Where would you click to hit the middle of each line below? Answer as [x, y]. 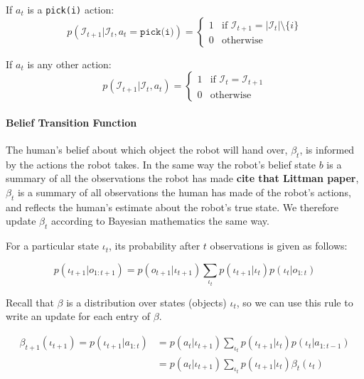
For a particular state [53, 246]
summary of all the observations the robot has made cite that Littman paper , [182, 178]
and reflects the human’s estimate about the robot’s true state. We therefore [172, 207]
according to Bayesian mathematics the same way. [160, 221]
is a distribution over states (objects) [146, 302]
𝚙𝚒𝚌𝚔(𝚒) [157, 32]
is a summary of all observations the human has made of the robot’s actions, [184, 192]
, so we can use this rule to [295, 302]
